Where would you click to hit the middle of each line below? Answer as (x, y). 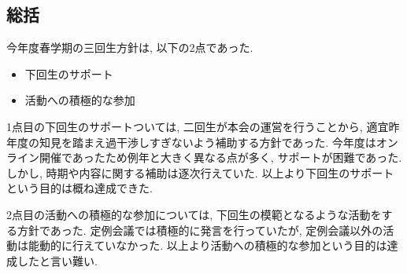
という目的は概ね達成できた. (80, 188)
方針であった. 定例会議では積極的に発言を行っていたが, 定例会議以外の (200, 230)
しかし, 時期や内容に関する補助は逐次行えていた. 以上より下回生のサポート (200, 172)
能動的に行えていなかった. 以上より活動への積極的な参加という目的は (207, 245)
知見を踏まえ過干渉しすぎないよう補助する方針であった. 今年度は (207, 142)
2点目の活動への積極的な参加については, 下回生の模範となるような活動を (194, 214)
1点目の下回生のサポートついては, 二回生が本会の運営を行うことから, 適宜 (198, 126)
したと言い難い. (57, 260)
